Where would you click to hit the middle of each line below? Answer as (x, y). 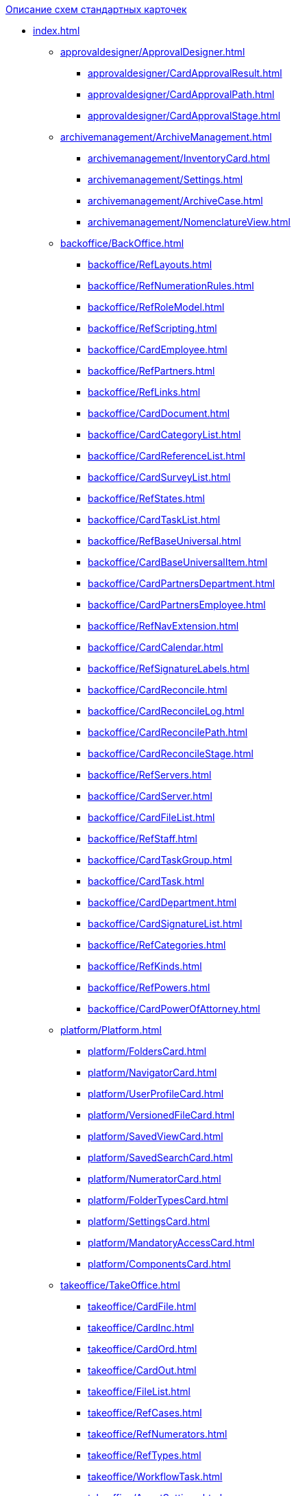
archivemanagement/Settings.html (165, 179)
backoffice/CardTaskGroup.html (160, 860)
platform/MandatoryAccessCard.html (171, 1243)
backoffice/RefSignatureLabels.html (169, 668)
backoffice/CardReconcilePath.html (168, 732)
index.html (57, 31)
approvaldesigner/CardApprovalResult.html (185, 73)
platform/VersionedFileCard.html (161, 1115)
